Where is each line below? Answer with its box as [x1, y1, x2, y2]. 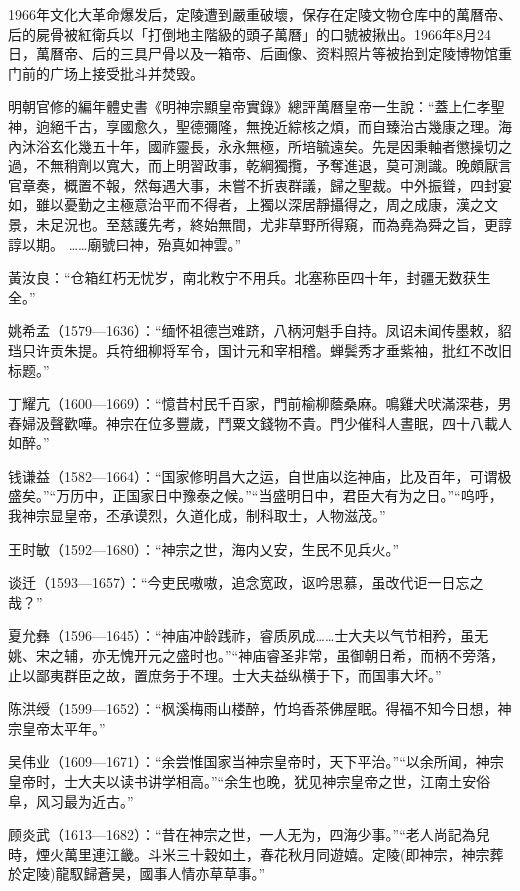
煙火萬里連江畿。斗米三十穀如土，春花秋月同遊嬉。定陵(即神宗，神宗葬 [35, 843, 504, 864]
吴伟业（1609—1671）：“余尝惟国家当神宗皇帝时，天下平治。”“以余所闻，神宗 [8, 751, 504, 772]
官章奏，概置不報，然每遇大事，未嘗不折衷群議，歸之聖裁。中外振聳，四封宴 [8, 174, 512, 195]
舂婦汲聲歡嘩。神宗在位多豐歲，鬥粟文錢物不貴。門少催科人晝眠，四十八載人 [8, 412, 512, 433]
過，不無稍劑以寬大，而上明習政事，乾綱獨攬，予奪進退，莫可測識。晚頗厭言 [8, 155, 512, 176]
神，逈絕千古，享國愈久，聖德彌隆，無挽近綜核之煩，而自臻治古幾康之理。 [8, 115, 498, 136]
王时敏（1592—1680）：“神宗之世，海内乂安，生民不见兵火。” [8, 538, 400, 559]
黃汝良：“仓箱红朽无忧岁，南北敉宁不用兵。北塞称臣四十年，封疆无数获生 [8, 267, 491, 288]
